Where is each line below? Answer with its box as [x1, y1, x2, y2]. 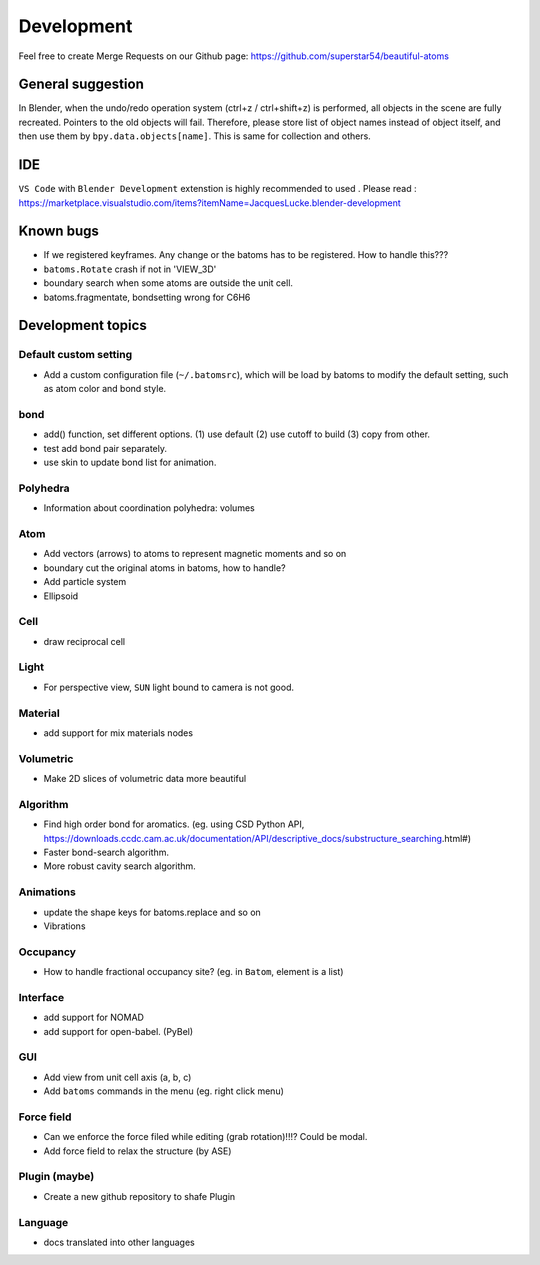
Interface [18, 990, 65, 1004]
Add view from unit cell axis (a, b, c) [43, 1071, 192, 1083]
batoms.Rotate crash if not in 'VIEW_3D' [43, 263, 217, 275]
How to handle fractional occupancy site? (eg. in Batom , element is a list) [43, 966, 344, 978]
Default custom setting [18, 348, 133, 362]
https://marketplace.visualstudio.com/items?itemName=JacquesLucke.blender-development [18, 196, 402, 209]
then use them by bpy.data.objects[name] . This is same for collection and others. [18, 130, 372, 142]
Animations [18, 885, 77, 899]
